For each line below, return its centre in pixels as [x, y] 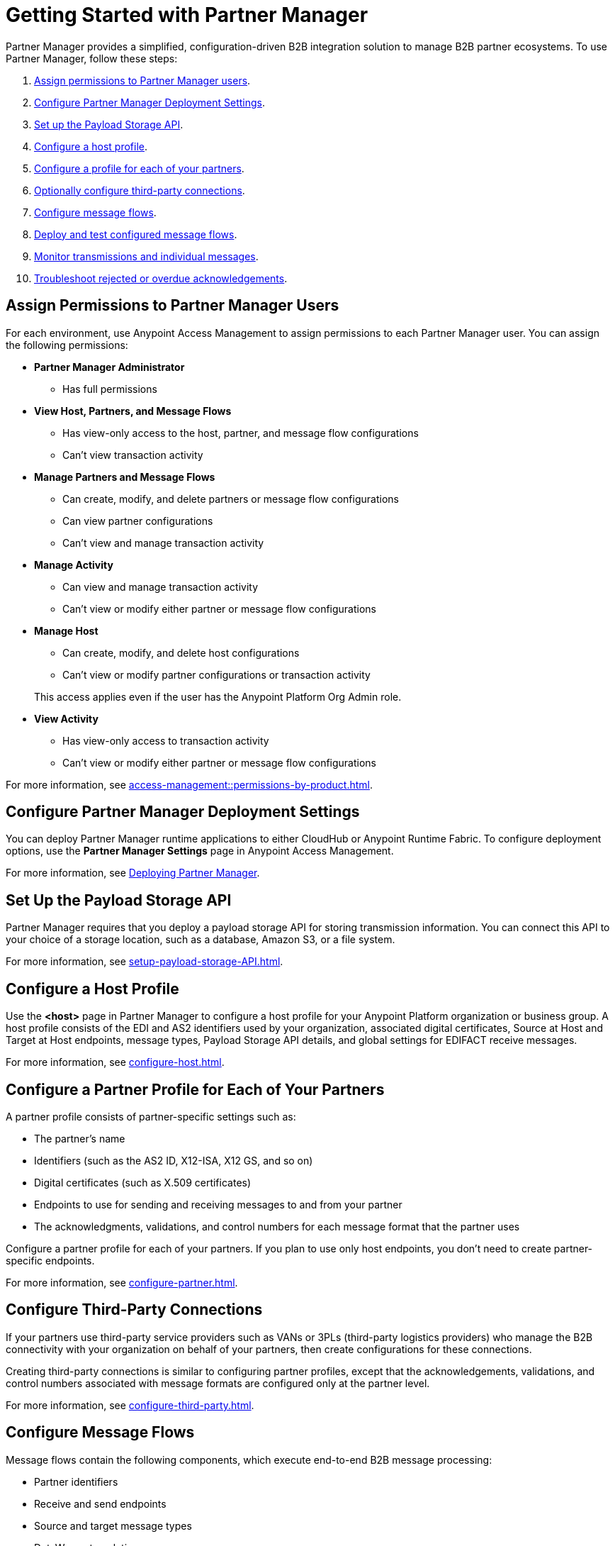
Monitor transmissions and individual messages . [146, 256]
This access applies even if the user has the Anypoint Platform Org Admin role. [218, 696]
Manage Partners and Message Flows [125, 477]
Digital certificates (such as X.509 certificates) [143, 1182]
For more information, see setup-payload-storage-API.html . [145, 962]
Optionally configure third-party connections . [140, 190]
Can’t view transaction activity [133, 455]
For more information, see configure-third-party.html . [130, 1405]
